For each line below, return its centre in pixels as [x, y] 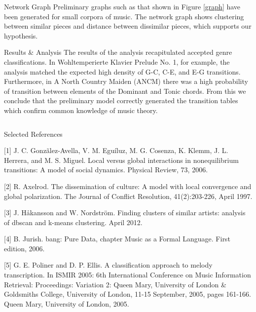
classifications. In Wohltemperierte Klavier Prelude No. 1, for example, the [117, 61]
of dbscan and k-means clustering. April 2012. [73, 222]
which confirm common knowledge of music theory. [81, 110]
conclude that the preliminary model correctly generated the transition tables [121, 100]
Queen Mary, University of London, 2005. [67, 303]
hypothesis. [21, 35]
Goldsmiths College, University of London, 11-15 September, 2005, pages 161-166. [128, 294]
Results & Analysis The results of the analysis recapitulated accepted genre [118, 52]
